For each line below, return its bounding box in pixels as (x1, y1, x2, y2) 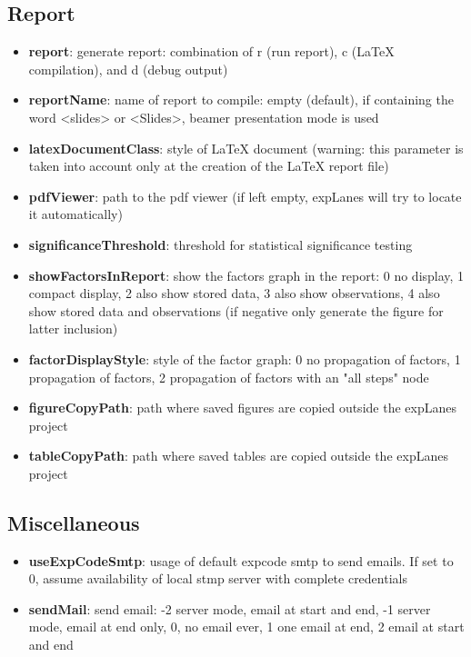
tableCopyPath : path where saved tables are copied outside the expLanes (28, 446, 448, 465)
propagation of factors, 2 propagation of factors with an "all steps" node (28, 367, 429, 386)
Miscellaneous (7, 508, 140, 536)
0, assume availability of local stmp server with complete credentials (28, 569, 407, 588)
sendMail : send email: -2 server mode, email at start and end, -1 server (28, 599, 431, 618)
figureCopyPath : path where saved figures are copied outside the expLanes (28, 398, 456, 417)
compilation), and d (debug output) (28, 59, 228, 78)
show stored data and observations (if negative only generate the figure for (28, 301, 444, 320)
